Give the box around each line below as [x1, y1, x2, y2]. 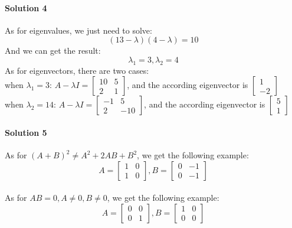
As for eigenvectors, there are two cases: [5, 64, 149, 76]
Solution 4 [5, 1, 47, 14]
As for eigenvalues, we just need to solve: [5, 24, 152, 36]
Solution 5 [5, 126, 47, 138]
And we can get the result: [5, 44, 101, 57]
